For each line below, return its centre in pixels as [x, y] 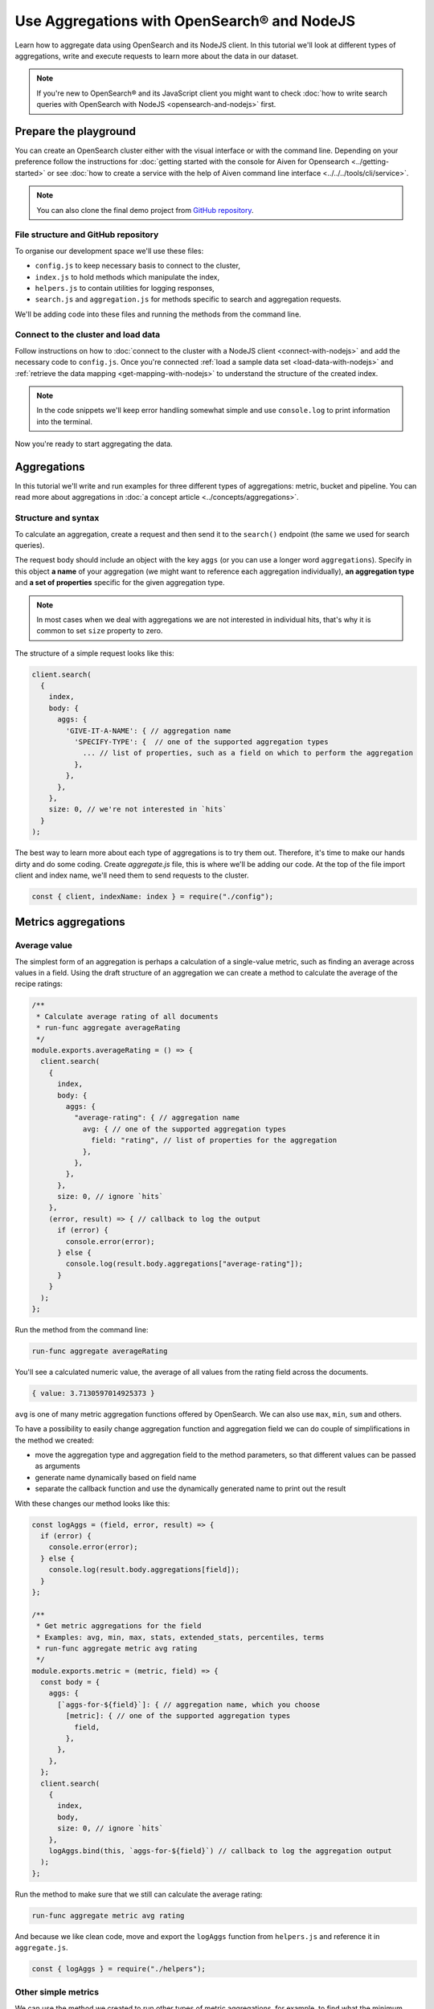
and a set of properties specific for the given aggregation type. [120, 583]
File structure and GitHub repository [87, 235]
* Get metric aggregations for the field [119, 1626]
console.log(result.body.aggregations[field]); [144, 1570]
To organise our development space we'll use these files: [109, 251]
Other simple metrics [57, 1992]
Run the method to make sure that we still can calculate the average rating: [139, 1894]
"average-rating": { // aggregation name [157, 1118]
